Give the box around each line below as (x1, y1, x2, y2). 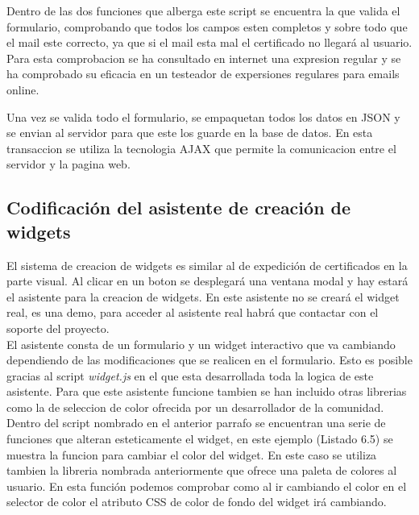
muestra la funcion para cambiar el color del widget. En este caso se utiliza (6, 446, 377, 463)
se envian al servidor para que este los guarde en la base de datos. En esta (6, 124, 373, 141)
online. (6, 81, 39, 98)
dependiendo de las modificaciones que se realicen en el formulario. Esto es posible (6, 351, 413, 368)
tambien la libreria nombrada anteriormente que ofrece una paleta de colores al (6, 462, 397, 479)
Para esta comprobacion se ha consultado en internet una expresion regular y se (6, 49, 401, 66)
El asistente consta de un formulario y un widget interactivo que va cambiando (6, 335, 396, 352)
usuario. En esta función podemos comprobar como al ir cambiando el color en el (6, 477, 407, 494)
